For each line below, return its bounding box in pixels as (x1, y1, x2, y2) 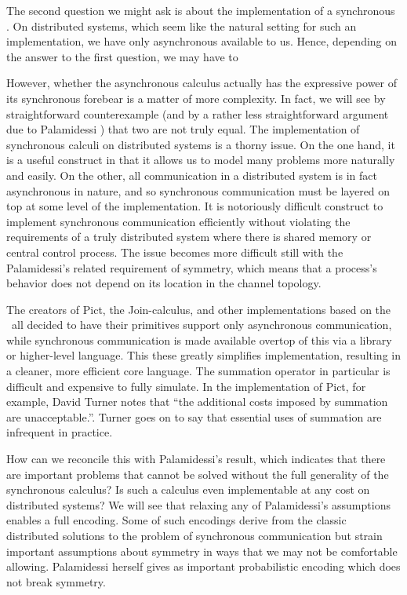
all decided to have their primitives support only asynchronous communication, (11, 316, 392, 333)
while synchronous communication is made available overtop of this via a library (6, 331, 392, 348)
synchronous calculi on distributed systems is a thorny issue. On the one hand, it (6, 136, 395, 152)
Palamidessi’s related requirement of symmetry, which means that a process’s (6, 259, 377, 276)
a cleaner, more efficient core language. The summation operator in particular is (6, 363, 391, 379)
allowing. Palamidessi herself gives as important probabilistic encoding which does (6, 558, 401, 575)
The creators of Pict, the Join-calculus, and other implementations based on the (6, 301, 391, 317)
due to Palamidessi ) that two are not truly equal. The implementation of (6, 121, 360, 137)
